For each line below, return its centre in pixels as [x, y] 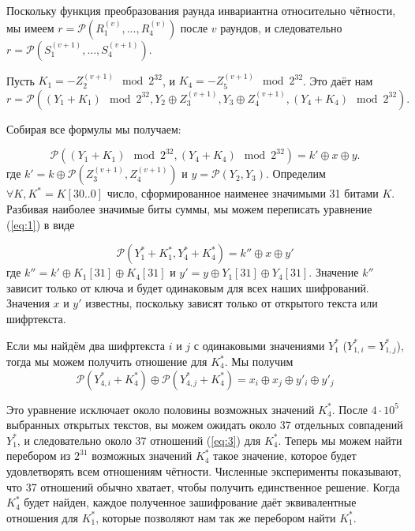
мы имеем [30, 27]
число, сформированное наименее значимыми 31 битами [243, 193]
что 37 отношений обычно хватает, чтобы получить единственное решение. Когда [203, 486]
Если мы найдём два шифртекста [86, 345]
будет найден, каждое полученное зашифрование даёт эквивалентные [190, 502]
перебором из [39, 456]
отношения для [43, 517]
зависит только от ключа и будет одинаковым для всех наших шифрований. [188, 287]
